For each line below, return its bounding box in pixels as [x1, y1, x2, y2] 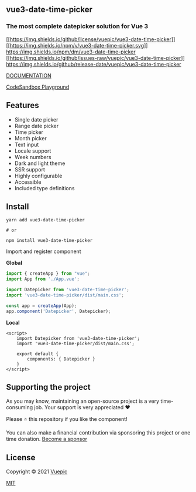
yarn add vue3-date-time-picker [6, 217, 85, 223]
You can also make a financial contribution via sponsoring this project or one [6, 429, 191, 436]
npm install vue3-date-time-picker [6, 238, 93, 244]
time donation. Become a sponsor [6, 436, 88, 443]
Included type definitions [14, 184, 75, 191]
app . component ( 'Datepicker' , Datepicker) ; [6, 308, 111, 314]
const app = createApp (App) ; [6, 302, 77, 309]
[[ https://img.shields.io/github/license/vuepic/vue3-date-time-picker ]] [6, 35, 176, 43]
